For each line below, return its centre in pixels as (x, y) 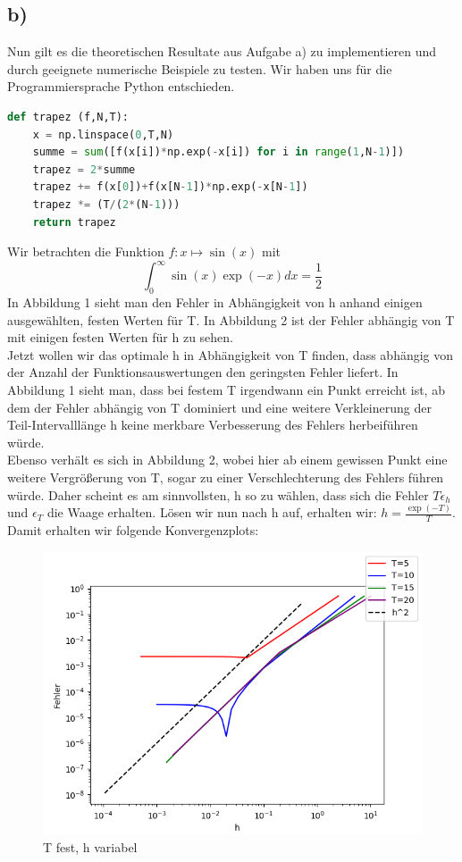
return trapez (74, 222)
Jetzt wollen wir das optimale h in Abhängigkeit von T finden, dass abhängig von (231, 354)
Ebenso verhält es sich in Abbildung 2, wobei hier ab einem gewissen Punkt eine (227, 460)
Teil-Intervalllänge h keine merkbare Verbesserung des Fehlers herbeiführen (213, 425)
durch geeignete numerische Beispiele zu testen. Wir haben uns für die (200, 68)
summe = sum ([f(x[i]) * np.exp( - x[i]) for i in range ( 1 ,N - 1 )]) (218, 152)
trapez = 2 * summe (84, 169)
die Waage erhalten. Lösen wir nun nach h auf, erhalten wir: (212, 512)
